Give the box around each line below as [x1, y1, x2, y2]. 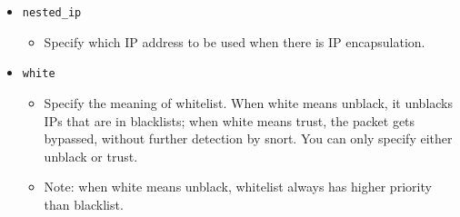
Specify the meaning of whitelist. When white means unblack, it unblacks [44, 93, 454, 112]
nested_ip [22, 6, 82, 19]
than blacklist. [44, 194, 124, 213]
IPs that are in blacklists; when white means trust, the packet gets [44, 111, 415, 130]
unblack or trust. [44, 146, 138, 165]
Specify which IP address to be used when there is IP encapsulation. [44, 32, 425, 51]
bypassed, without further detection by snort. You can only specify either [44, 129, 453, 148]
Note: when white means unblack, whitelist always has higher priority [44, 177, 432, 196]
